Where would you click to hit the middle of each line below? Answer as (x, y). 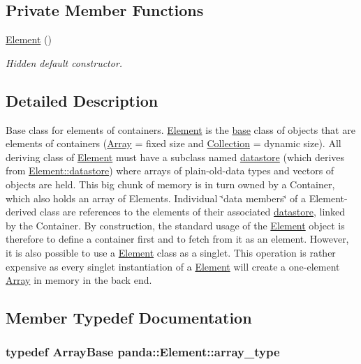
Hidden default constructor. (64, 62)
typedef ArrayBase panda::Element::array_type (143, 352)
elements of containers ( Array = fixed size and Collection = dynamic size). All (174, 143)
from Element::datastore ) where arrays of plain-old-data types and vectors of (170, 170)
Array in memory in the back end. (79, 280)
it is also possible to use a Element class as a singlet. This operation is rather (171, 252)
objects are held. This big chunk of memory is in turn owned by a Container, (170, 184)
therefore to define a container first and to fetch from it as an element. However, (177, 239)
